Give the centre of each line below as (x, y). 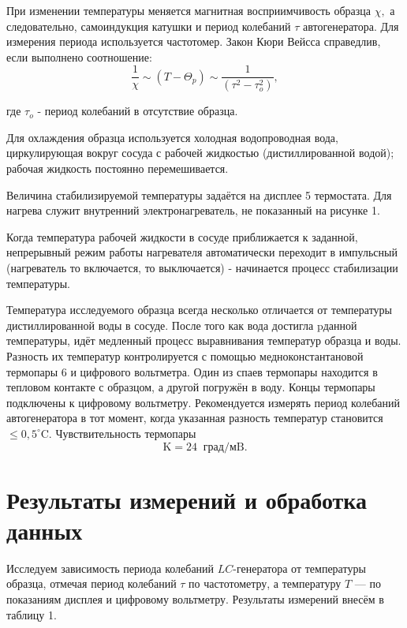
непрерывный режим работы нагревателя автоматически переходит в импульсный (202, 252)
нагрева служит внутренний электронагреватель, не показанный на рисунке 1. (193, 210)
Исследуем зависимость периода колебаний (110, 568)
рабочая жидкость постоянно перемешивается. (118, 168)
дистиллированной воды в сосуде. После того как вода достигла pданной (182, 325)
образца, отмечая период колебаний (91, 583)
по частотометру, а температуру (265, 583)
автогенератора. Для (351, 26)
